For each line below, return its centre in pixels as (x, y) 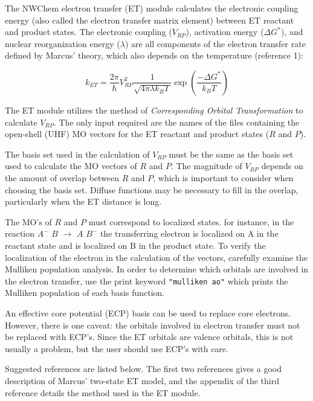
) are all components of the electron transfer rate (215, 43)
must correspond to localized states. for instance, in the (191, 221)
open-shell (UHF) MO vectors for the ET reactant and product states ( (137, 134)
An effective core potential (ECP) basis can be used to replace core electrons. (148, 313)
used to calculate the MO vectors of (71, 166)
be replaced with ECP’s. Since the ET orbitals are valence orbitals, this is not (149, 337)
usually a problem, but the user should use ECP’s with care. (117, 348)
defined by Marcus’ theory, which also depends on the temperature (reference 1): (154, 55)
